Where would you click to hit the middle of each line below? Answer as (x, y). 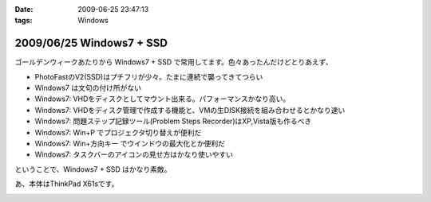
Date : (24, 9)
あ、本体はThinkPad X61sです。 (67, 184)
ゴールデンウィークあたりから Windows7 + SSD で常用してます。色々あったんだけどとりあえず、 (174, 62)
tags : (24, 21)
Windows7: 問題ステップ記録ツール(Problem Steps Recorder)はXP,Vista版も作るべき (173, 121)
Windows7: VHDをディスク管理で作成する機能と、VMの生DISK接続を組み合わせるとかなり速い (190, 110)
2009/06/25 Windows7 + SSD (91, 43)
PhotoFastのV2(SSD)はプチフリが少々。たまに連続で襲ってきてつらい (149, 76)
